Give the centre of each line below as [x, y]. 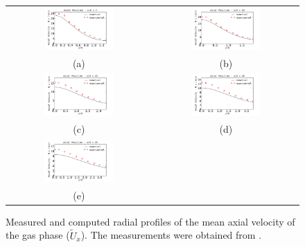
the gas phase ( [38, 235]
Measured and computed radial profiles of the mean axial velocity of [150, 221]
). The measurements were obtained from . [171, 235]
